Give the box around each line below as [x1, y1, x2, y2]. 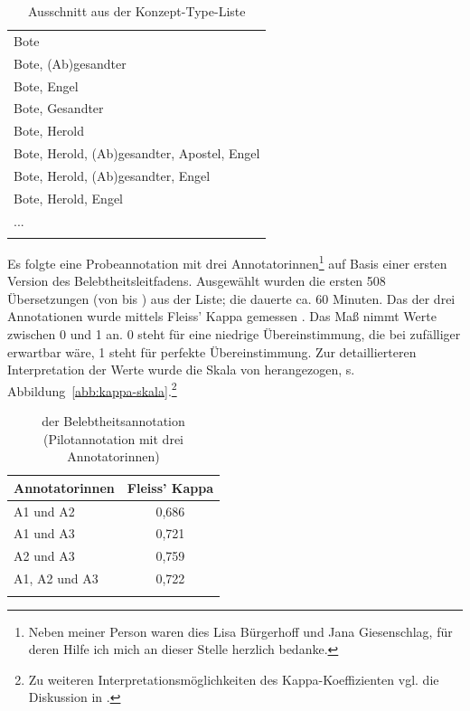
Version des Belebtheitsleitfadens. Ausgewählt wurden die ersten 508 [7, 271, 386, 290]
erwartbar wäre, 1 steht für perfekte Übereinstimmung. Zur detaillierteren [7, 342, 417, 361]
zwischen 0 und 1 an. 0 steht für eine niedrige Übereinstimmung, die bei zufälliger [7, 324, 461, 343]
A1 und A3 [14, 524, 75, 543]
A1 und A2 [14, 501, 75, 520]
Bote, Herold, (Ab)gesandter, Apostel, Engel [14, 144, 260, 163]
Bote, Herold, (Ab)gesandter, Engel [14, 166, 211, 185]
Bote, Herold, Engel [14, 188, 123, 207]
